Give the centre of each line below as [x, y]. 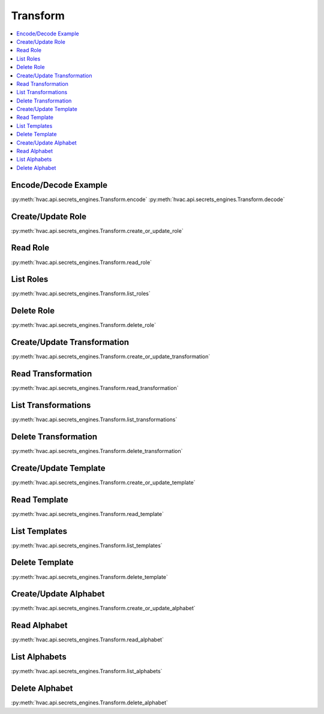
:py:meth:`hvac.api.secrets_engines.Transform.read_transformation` [95, 388]
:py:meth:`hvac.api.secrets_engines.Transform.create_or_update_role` [97, 230]
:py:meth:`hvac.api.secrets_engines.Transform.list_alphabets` [87, 671]
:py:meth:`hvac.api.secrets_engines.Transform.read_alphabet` [88, 640]
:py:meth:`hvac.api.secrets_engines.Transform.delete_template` [89, 577]
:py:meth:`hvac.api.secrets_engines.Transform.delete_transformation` [97, 451]
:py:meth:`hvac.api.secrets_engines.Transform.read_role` [82, 262]
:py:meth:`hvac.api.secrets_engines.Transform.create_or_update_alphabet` [103, 608]
